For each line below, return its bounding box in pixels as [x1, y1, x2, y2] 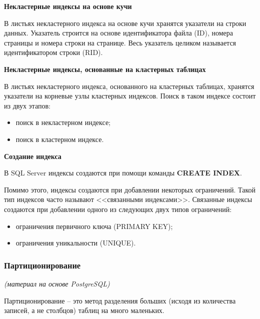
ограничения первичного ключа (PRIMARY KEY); [15, 220, 173, 231]
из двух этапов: [4, 100, 50, 110]
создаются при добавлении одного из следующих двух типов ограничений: [4, 203, 232, 214]
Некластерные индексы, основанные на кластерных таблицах [4, 63, 206, 74]
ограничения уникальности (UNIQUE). [15, 237, 136, 248]
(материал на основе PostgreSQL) [4, 278, 110, 288]
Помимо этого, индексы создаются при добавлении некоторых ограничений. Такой [4, 184, 256, 194]
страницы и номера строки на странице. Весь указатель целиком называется [4, 37, 236, 47]
